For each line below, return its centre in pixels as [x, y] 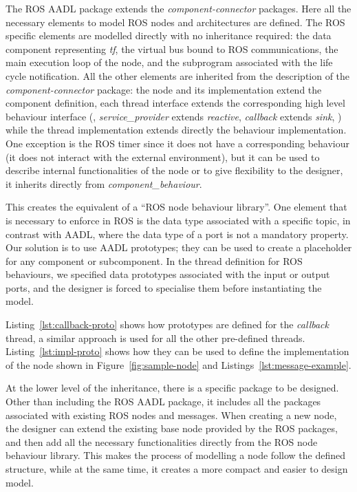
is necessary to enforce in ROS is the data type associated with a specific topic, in [178, 220]
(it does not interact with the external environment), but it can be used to [163, 157]
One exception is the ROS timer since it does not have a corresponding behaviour [177, 143]
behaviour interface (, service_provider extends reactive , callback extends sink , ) [174, 116]
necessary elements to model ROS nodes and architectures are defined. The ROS [175, 22]
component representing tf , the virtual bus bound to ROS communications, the [172, 49]
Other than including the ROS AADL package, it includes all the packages [163, 402]
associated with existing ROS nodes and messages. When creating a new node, [171, 415]
